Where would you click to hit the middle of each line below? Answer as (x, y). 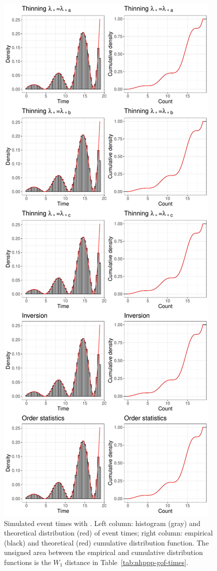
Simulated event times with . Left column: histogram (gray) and (102, 523)
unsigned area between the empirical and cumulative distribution (103, 552)
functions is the (27, 562)
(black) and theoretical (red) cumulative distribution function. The (106, 542)
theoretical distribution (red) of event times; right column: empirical (108, 533)
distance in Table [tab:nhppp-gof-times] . (127, 562)
